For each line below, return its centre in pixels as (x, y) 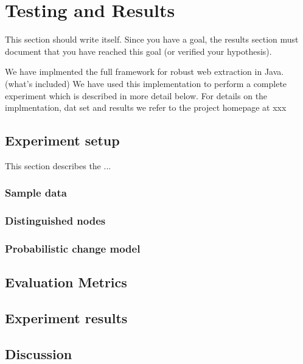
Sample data (36, 193)
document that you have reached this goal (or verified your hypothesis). (138, 51)
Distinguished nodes (55, 221)
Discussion (39, 353)
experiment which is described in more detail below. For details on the (136, 95)
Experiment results (66, 318)
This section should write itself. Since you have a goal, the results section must (152, 39)
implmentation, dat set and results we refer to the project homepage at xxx (146, 107)
